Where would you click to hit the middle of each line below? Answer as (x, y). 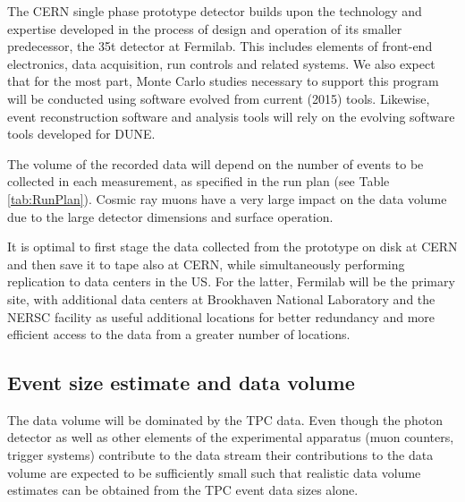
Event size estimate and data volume (181, 383)
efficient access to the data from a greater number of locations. (179, 334)
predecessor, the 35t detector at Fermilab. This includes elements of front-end (220, 46)
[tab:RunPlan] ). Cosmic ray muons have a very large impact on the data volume (227, 198)
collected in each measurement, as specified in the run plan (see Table (199, 181)
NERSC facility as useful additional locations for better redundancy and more (221, 316)
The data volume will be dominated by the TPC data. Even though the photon (225, 419)
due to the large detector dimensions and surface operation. (170, 216)
